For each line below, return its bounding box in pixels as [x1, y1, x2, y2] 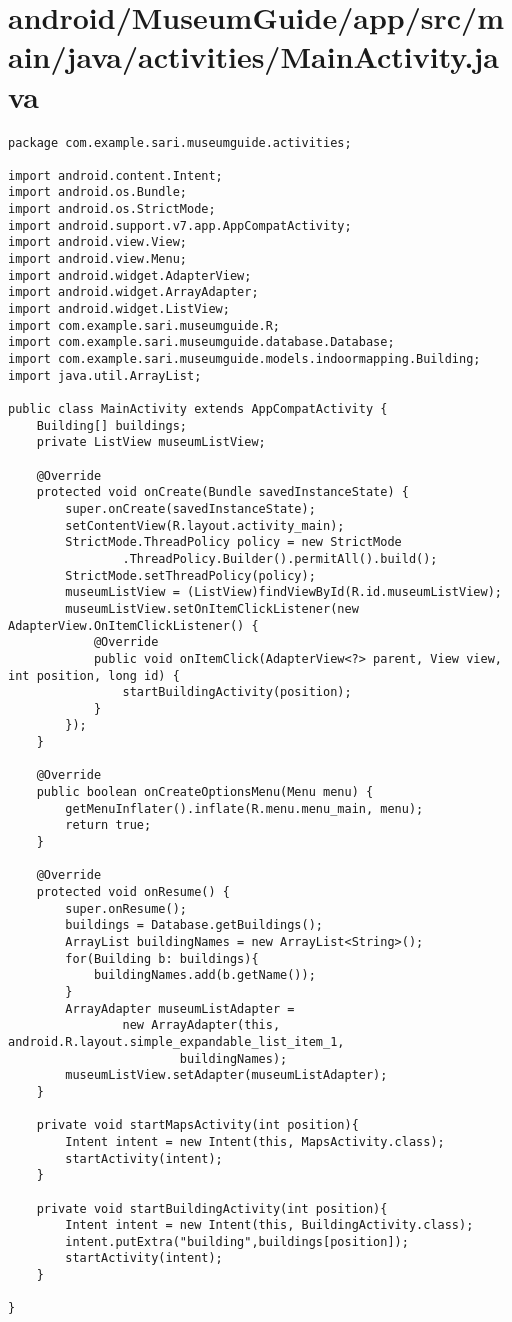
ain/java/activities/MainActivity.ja [8, 36, 499, 77]
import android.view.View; [8, 235, 187, 250]
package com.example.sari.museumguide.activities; [8, 135, 352, 150]
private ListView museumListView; [36, 435, 266, 450]
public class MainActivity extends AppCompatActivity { [8, 402, 388, 416]
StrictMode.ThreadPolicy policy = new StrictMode [65, 535, 402, 550]
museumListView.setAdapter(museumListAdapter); [65, 1068, 388, 1083]
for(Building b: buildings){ [65, 951, 259, 966]
